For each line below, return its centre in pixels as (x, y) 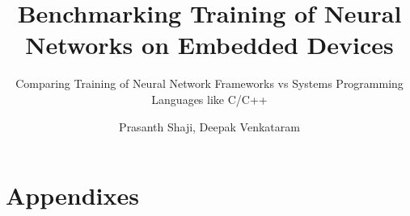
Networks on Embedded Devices (209, 45)
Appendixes (72, 195)
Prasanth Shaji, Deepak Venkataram (209, 126)
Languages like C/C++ (209, 99)
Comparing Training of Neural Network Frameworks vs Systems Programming (209, 83)
